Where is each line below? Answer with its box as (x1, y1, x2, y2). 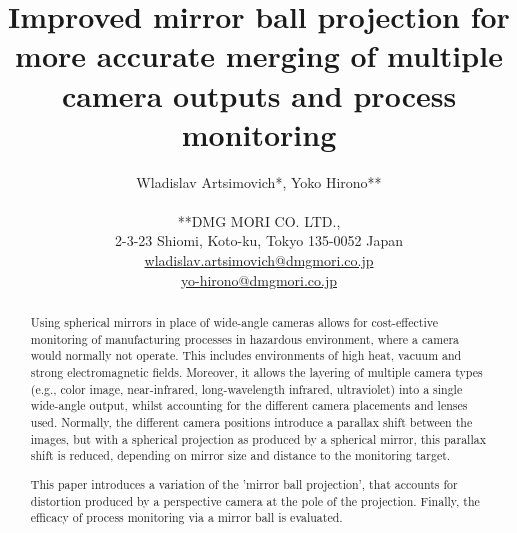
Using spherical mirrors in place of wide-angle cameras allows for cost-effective (30, 314, 438, 331)
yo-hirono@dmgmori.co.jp (180, 269, 338, 290)
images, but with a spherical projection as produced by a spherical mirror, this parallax (30, 430, 486, 447)
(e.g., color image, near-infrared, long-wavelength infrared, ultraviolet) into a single (30, 380, 463, 397)
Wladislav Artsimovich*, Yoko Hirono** (136, 171, 382, 192)
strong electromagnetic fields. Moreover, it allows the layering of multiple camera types (30, 364, 483, 381)
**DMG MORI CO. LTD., (177, 210, 341, 231)
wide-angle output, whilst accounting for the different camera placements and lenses (30, 397, 468, 414)
